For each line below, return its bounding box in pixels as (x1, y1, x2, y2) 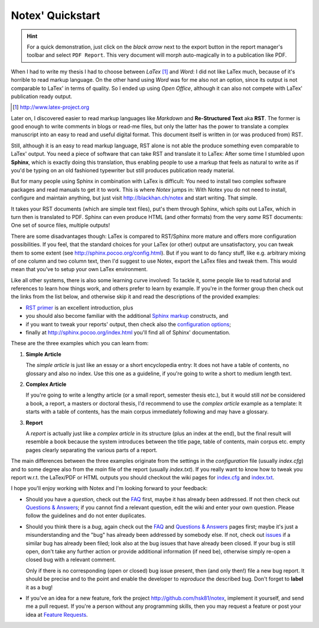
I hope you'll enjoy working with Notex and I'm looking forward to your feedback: (11, 485, 208, 492)
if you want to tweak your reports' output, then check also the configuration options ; (25, 320, 232, 328)
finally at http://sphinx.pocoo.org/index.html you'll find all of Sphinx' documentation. (25, 329, 230, 336)
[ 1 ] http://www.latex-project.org (12, 104, 90, 111)
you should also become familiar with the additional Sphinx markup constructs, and (25, 313, 229, 320)
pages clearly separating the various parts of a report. (25, 446, 158, 453)
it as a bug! (25, 584, 53, 591)
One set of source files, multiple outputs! (11, 222, 110, 229)
